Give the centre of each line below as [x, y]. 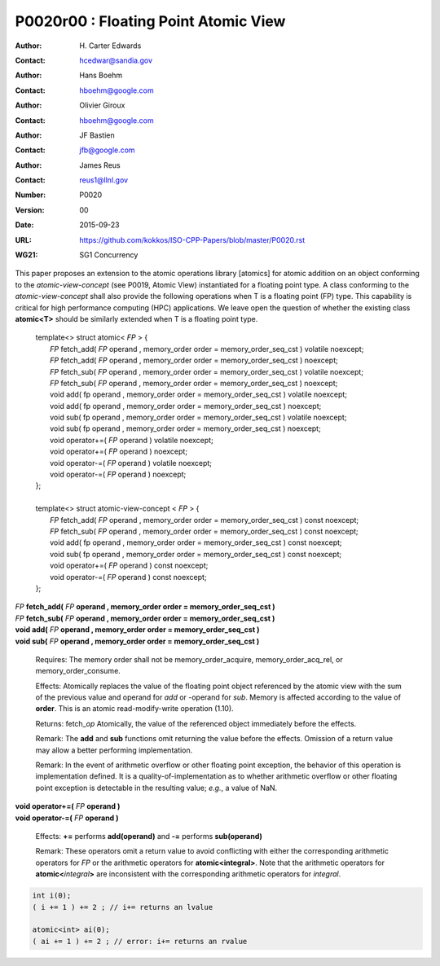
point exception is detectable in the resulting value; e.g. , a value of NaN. [156, 788]
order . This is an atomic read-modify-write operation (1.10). [134, 709]
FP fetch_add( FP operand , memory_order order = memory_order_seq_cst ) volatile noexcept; [207, 349]
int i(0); [52, 896]
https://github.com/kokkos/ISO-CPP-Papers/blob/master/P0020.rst [192, 239]
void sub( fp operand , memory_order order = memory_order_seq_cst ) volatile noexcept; [198, 417]
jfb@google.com [107, 150]
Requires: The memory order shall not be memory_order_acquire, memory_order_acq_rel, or [189, 659]
